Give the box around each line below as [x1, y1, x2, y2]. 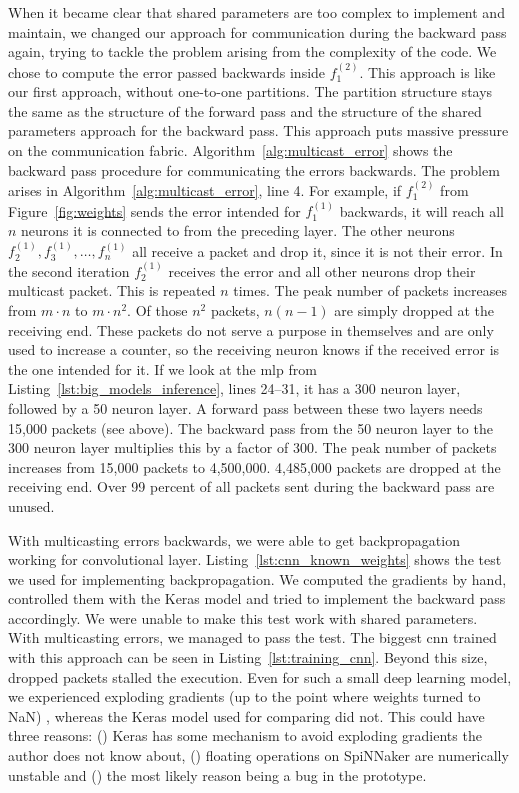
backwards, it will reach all [339, 200, 504, 221]
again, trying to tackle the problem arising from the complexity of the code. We [8, 41, 497, 62]
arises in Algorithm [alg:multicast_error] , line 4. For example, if [8, 179, 402, 200]
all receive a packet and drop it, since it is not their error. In [132, 240, 503, 261]
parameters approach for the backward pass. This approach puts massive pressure [8, 120, 509, 141]
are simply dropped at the [334, 299, 494, 320]
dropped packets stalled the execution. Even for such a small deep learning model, [8, 666, 512, 687]
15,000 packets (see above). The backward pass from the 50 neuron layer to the [8, 417, 493, 438]
